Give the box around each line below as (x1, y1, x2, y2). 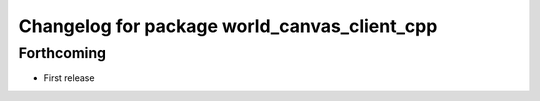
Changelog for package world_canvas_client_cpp (18, 15, 438, 37)
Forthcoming (18, 44, 107, 62)
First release (43, 72, 95, 84)
